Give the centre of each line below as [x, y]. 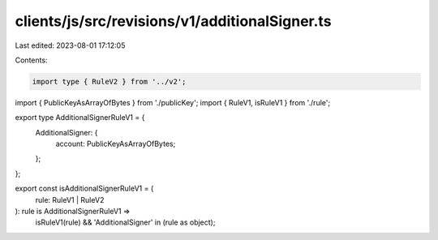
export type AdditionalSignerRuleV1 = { [80, 118]
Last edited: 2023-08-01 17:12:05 [70, 45]
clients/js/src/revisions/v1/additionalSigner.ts [173, 21]
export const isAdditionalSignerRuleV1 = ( [84, 189]
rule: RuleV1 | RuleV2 [70, 199]
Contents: [31, 60]
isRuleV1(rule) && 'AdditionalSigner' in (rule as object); [125, 222]
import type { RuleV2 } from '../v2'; [109, 81]
